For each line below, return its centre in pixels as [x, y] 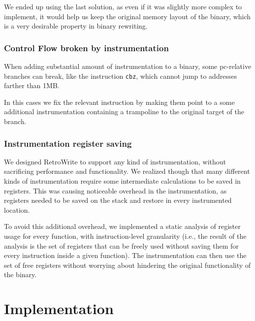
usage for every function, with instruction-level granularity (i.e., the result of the [125, 236]
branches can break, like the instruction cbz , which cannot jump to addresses [121, 76]
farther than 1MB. [32, 85]
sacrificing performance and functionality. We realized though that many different [127, 171]
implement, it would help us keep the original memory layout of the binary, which [127, 16]
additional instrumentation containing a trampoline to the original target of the [124, 112]
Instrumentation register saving [68, 143]
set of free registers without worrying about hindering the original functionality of [127, 265]
